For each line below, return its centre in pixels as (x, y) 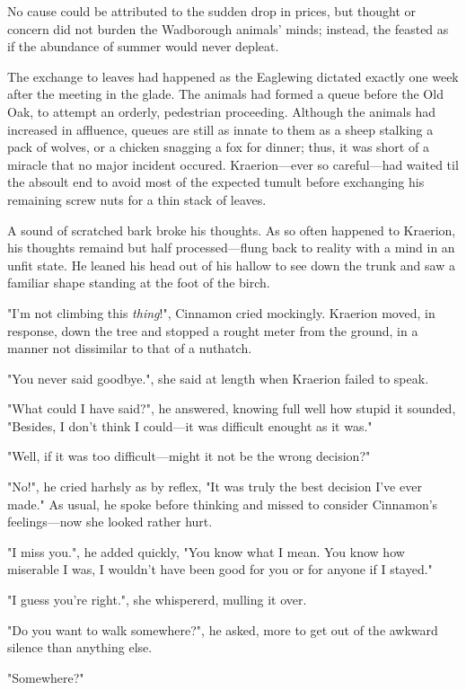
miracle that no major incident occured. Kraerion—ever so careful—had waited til (233, 164)
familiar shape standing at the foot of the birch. (139, 283)
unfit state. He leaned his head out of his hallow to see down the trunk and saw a (231, 265)
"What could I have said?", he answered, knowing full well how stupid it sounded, (232, 408)
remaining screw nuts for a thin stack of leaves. (137, 199)
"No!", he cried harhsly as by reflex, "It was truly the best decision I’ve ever (215, 487)
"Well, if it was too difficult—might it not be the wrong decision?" (189, 456)
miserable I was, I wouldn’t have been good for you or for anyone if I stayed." (220, 569)
